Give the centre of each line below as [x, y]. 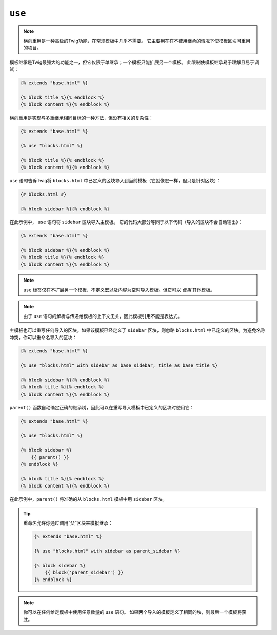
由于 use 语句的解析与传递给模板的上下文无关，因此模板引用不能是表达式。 [103, 316]
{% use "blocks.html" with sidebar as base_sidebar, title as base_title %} [119, 366]
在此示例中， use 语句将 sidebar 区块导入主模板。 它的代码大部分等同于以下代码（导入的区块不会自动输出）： [126, 222]
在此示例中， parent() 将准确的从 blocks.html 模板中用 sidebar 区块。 [88, 499]
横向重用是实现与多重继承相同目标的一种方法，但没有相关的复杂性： [81, 118]
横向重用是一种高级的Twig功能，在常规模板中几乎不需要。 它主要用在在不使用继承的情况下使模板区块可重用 [137, 41]
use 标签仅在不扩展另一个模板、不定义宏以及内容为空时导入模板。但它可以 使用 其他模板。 [119, 290]
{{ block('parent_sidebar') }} [84, 572]
